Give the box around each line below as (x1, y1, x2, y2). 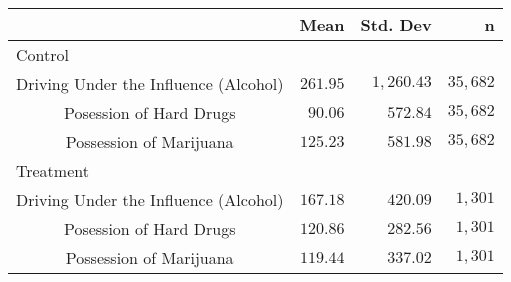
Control (16, 43, 69, 66)
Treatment (16, 159, 89, 182)
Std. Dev (360, 13, 432, 36)
